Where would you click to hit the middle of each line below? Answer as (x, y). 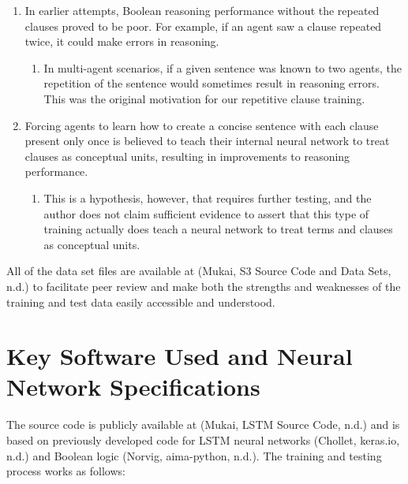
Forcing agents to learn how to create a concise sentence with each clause (202, 125)
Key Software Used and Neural (180, 356)
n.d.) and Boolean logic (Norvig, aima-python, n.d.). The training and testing (194, 455)
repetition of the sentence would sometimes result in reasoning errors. (211, 83)
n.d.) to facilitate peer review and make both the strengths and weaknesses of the (204, 286)
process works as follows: (66, 471)
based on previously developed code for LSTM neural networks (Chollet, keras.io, (203, 440)
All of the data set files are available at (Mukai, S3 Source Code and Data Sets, (199, 271)
